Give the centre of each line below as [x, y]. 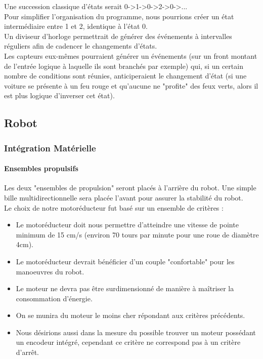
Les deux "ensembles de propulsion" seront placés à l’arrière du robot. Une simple [130, 188]
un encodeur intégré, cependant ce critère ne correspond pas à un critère [128, 342]
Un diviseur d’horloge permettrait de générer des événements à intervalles [118, 36]
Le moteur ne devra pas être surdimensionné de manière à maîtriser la [125, 288]
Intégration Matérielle [50, 148]
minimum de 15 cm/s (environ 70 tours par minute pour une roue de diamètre [137, 234]
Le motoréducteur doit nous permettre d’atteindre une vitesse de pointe [127, 225]
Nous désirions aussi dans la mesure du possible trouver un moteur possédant [136, 332]
